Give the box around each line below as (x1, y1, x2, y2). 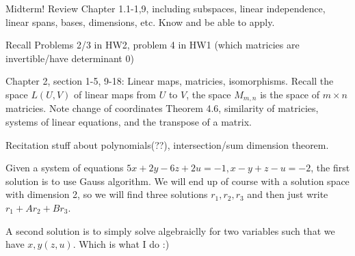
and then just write (247, 187, 328, 201)
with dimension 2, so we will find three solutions (5, 187, 208, 201)
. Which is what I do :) (73, 237, 170, 251)
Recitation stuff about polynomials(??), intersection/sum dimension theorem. (5, 137, 329, 152)
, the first (311, 160, 350, 175)
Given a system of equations (5, 160, 124, 175)
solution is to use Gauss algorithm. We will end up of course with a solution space (5, 173, 350, 188)
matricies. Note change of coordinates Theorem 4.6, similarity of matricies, (5, 101, 319, 115)
